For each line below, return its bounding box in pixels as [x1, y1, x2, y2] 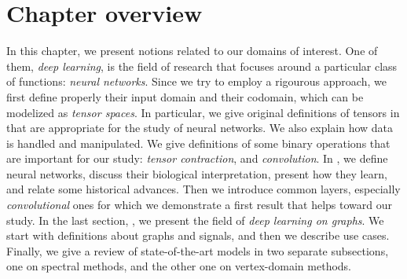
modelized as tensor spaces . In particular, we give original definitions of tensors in [6, 104, 400, 120]
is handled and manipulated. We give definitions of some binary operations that [6, 134, 390, 151]
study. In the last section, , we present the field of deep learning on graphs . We [6, 211, 384, 228]
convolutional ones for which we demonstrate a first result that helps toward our [6, 196, 393, 213]
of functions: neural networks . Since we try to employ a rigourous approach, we [6, 73, 387, 90]
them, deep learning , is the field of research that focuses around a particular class [6, 57, 398, 74]
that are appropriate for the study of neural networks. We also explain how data [6, 119, 394, 136]
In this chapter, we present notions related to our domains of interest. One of [6, 42, 378, 59]
